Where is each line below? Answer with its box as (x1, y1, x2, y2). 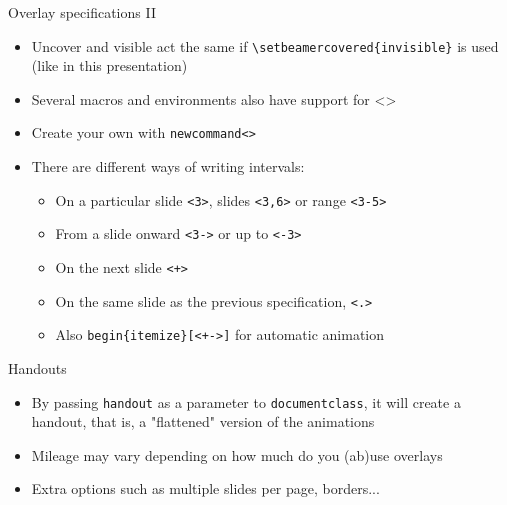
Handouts (8, 357, 67, 378)
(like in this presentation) (31, 55, 188, 76)
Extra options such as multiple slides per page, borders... (31, 478, 380, 499)
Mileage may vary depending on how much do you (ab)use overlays (31, 444, 443, 465)
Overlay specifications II (8, 2, 156, 22)
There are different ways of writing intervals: (31, 156, 305, 177)
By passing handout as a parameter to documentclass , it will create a (31, 391, 461, 412)
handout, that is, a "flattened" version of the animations (31, 411, 375, 432)
